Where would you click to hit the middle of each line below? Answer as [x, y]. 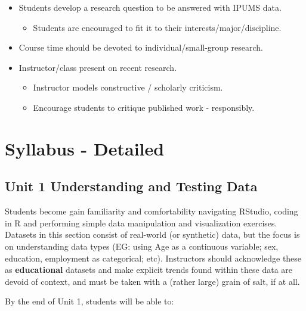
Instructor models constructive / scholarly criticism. [128, 87]
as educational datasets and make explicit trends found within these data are [149, 270]
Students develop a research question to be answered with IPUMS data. [150, 7]
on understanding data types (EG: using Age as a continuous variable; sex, [142, 246]
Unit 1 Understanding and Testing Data [131, 186]
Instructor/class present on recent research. [98, 67]
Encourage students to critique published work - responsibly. [144, 107]
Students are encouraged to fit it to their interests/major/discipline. [157, 27]
